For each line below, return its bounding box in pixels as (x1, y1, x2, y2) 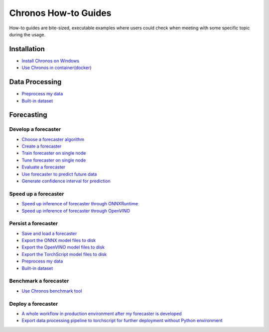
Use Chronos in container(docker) (21, 65, 92, 71)
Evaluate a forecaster (21, 164, 66, 170)
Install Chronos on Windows (21, 58, 80, 64)
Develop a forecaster (9, 126, 61, 133)
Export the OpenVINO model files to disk (21, 244, 105, 250)
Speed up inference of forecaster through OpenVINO (21, 208, 131, 214)
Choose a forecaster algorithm (21, 136, 85, 142)
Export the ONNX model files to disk (21, 238, 96, 244)
